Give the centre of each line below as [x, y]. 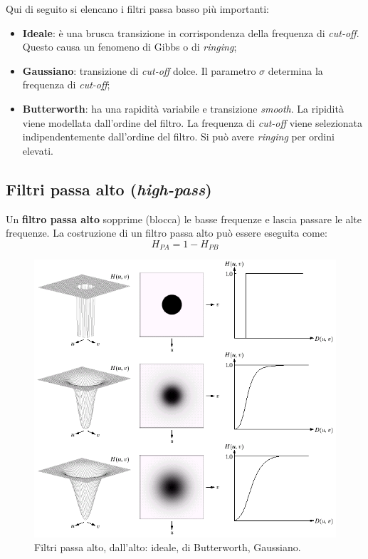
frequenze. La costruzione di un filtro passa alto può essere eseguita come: [167, 233]
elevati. [38, 150]
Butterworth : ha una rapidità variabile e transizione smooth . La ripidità [183, 108]
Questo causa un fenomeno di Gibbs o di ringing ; [130, 47]
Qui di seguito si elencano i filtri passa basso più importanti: [138, 9]
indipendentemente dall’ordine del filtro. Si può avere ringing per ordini [178, 137]
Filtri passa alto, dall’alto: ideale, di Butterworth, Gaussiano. [168, 547]
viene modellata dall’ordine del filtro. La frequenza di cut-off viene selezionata [193, 122]
